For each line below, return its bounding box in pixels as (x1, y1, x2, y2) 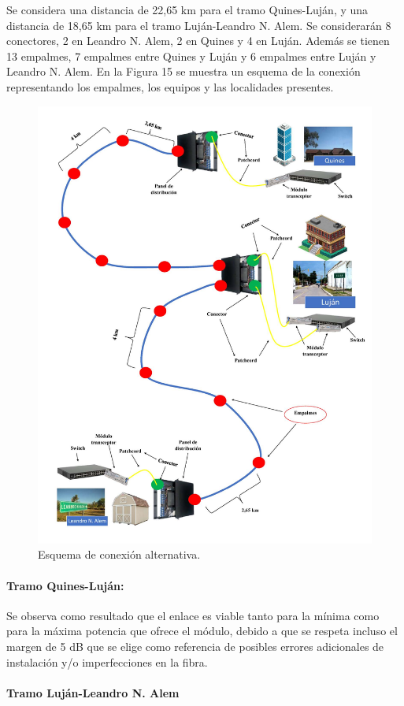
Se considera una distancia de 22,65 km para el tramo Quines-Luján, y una (6, 2, 369, 17)
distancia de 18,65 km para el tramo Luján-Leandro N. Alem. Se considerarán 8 (6, 17, 391, 33)
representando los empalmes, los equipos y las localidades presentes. (6, 78, 334, 95)
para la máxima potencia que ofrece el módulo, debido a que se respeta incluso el (6, 622, 398, 639)
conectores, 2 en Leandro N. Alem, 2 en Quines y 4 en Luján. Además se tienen (6, 32, 390, 49)
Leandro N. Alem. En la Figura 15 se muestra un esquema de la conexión (6, 63, 361, 80)
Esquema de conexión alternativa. (38, 546, 201, 563)
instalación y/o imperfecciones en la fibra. (6, 653, 208, 670)
